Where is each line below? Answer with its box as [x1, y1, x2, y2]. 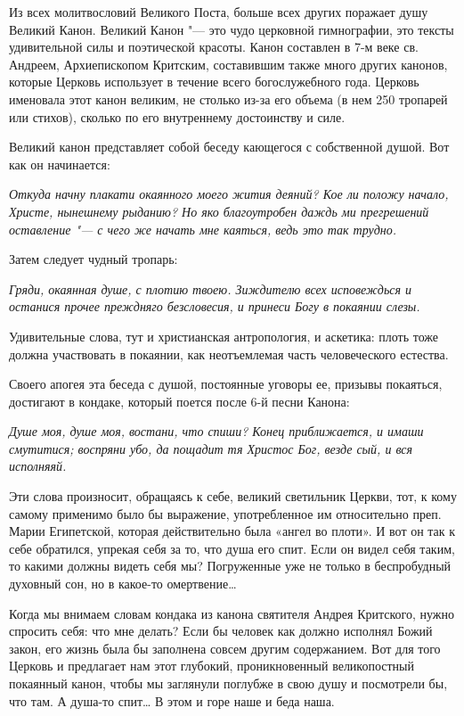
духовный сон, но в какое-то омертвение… [9, 574, 237, 593]
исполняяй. [9, 457, 67, 475]
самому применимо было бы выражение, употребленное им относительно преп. [9, 504, 442, 523]
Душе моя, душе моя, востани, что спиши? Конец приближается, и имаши [9, 422, 424, 440]
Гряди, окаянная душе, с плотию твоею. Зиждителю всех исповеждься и [9, 279, 412, 298]
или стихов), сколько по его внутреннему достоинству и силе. [9, 107, 346, 126]
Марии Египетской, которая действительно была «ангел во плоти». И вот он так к [9, 522, 456, 540]
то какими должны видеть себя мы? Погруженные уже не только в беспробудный [9, 556, 452, 575]
